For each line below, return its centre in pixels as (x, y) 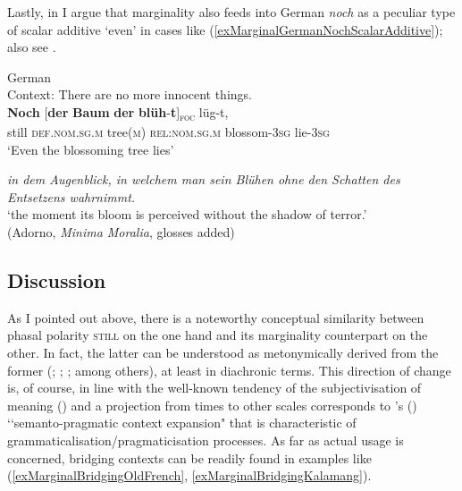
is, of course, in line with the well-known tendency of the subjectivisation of (214, 388)
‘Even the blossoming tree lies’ (91, 149)
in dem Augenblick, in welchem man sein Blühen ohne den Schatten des (204, 179)
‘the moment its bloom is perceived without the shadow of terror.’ (187, 214)
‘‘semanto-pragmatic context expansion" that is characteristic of (182, 423)
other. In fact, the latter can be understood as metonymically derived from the (223, 353)
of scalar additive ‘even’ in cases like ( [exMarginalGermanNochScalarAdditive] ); (225, 29)
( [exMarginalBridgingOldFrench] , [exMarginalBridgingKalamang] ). (189, 475)
